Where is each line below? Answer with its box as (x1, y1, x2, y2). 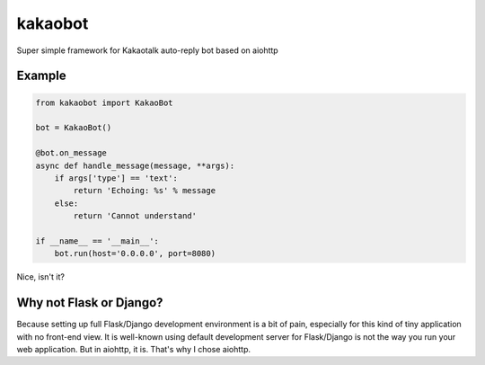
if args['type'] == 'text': (54, 173, 179, 183)
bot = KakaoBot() (35, 122, 112, 133)
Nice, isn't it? (16, 272, 65, 282)
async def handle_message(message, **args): (35, 160, 235, 171)
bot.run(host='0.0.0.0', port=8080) (54, 248, 216, 259)
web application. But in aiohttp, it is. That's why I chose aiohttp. (16, 343, 251, 354)
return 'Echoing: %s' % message (73, 185, 216, 196)
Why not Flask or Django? (16, 295, 163, 310)
